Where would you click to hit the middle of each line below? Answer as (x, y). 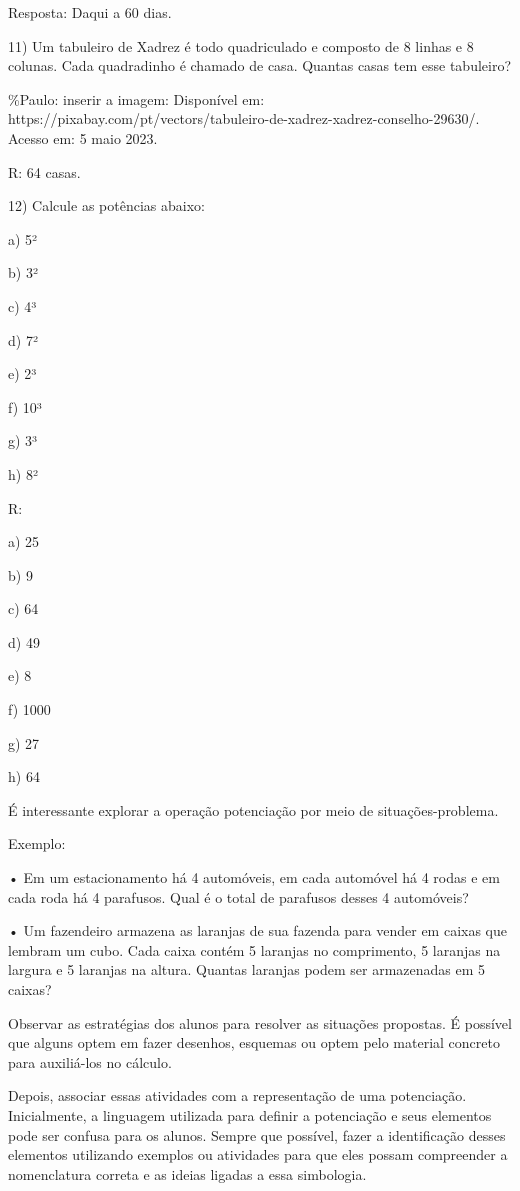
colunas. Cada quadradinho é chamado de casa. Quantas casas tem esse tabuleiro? (260, 65)
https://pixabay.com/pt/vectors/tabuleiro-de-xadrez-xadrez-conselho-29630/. (244, 118)
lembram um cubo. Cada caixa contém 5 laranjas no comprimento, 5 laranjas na (254, 949)
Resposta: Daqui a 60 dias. (90, 12)
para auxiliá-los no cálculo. (90, 1061)
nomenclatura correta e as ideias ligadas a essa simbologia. (187, 1173)
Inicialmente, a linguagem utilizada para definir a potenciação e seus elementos (250, 1114)
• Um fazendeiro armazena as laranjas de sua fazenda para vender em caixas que (258, 930)
